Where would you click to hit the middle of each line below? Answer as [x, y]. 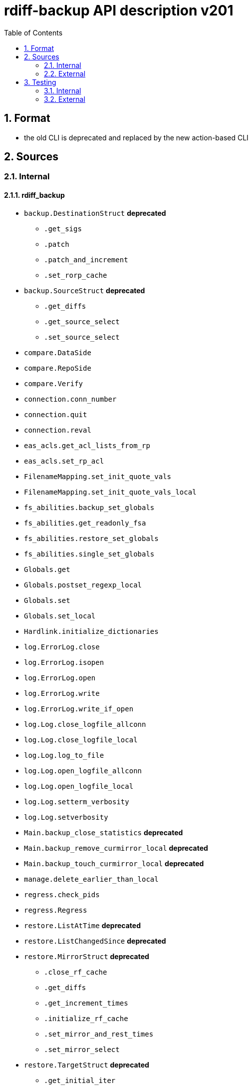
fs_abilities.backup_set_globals [89, 507]
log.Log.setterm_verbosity [77, 802]
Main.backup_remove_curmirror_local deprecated [116, 848]
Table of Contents [33, 32]
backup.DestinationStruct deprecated [95, 213]
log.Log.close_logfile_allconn [85, 724]
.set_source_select [82, 337]
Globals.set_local [60, 616]
